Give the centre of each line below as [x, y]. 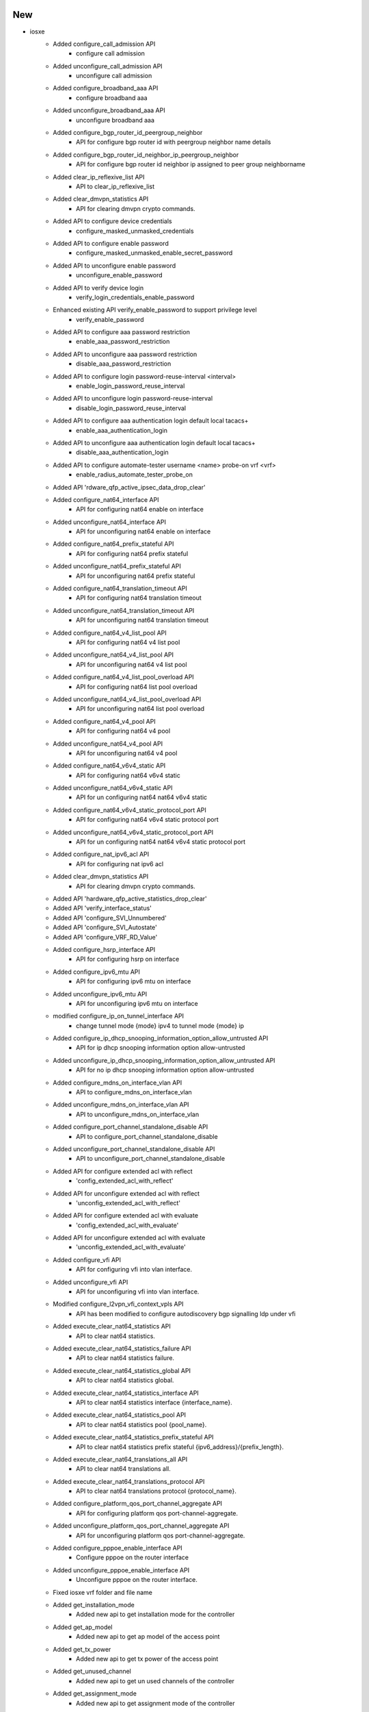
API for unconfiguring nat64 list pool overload [140, 709]
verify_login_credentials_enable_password [135, 297]
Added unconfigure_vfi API [91, 1282]
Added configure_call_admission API [104, 44]
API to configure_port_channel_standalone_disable [147, 1136]
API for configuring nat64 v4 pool [123, 731]
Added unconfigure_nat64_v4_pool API [108, 744]
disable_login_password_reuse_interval [131, 408]
